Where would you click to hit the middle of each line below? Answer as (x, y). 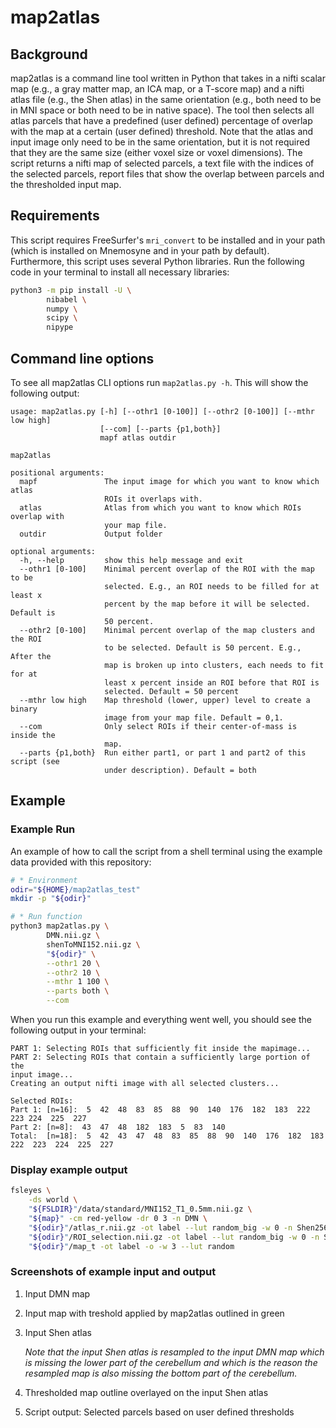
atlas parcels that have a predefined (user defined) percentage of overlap (161, 120)
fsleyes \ (31, 1191)
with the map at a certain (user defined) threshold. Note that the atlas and (162, 131)
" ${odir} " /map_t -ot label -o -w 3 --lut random (131, 1246)
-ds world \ (53, 1200)
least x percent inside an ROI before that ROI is (212, 683)
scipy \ (62, 318)
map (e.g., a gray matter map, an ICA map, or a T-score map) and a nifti (157, 89)
